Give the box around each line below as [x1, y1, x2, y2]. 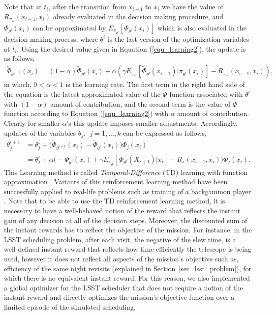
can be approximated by [33, 22, 106, 32]
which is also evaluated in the [157, 22, 246, 32]
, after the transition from [48, 1, 126, 11]
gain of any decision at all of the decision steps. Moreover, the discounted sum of [4, 215, 247, 225]
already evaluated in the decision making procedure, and [53, 11, 224, 21]
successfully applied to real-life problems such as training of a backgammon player [4, 186, 251, 196]
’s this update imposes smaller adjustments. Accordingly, [66, 117, 238, 128]
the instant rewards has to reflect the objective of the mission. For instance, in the [4, 225, 252, 235]
